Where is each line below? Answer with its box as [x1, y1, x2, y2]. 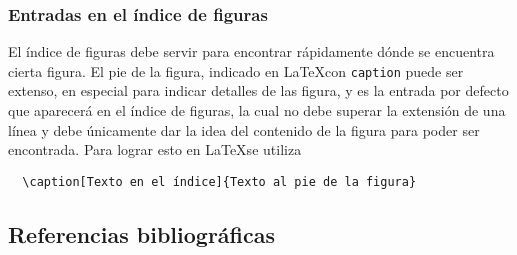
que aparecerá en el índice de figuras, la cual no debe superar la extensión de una [8, 100, 506, 121]
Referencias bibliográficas [8, 218, 276, 249]
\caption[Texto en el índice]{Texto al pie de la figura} [22, 174, 417, 189]
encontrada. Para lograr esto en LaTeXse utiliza [8, 139, 302, 160]
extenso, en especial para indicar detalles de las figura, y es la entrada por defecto [8, 80, 509, 101]
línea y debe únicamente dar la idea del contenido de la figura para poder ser [8, 119, 480, 140]
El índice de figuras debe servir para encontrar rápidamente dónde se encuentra [8, 41, 495, 62]
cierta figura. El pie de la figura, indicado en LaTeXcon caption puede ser [8, 60, 464, 81]
